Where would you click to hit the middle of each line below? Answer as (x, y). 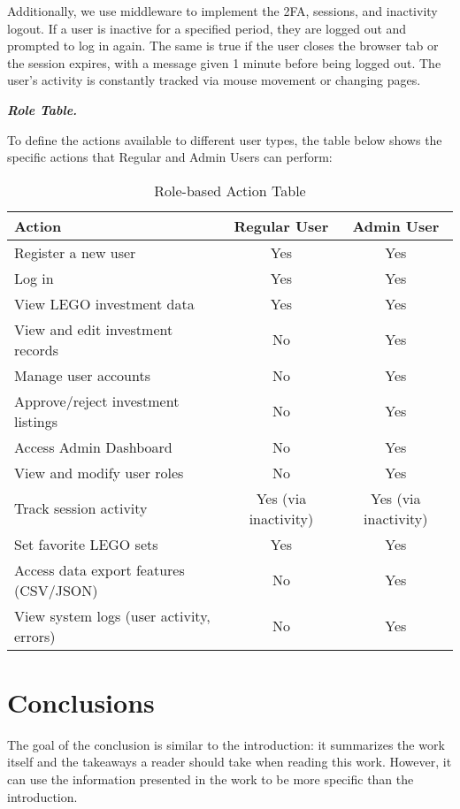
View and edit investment (94, 329)
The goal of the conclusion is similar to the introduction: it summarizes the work (226, 744)
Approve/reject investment (97, 401)
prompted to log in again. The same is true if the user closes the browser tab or (223, 46)
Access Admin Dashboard (93, 446)
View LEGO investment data (104, 303)
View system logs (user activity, (112, 615)
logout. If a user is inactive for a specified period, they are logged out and (207, 28)
